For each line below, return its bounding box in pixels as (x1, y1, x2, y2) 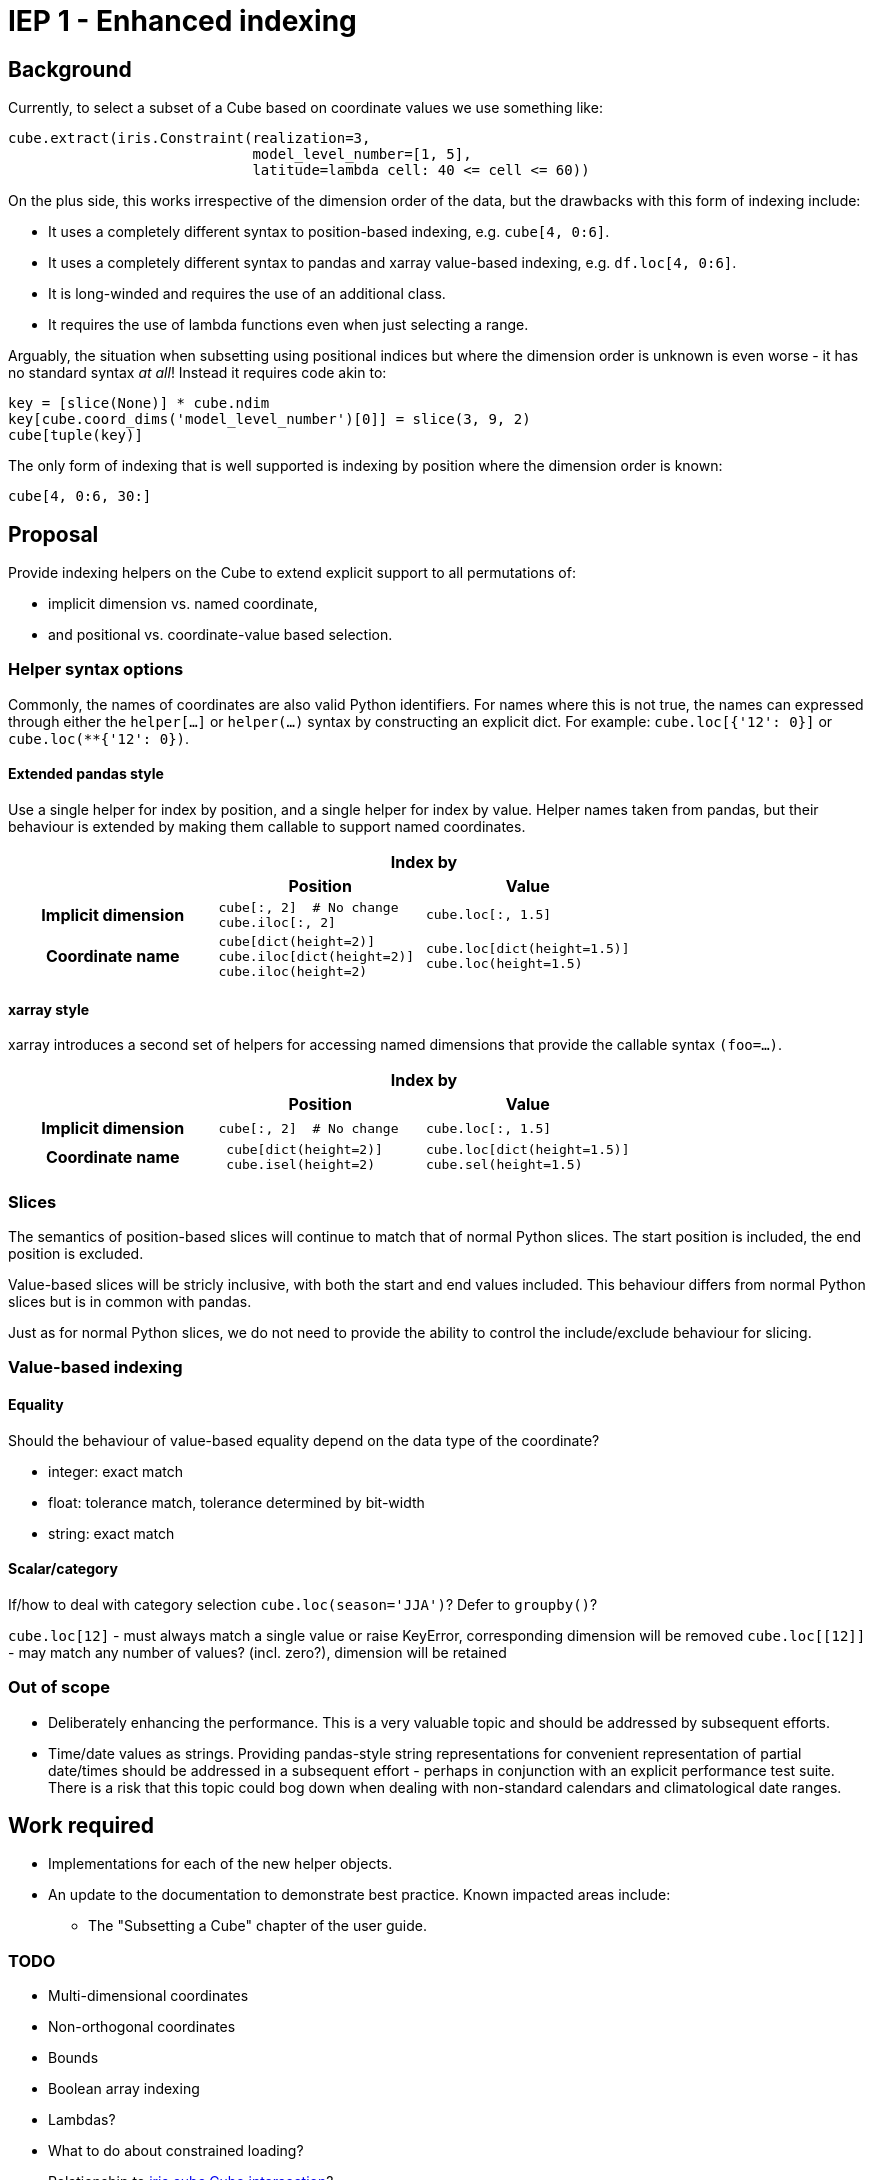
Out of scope (8, 1677, 110, 1698)
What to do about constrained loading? (48, 2142, 304, 2160)
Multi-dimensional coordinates (48, 1987, 249, 2005)
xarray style (8, 1000, 90, 1018)
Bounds (48, 2049, 99, 2067)
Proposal (8, 521, 99, 547)
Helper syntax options (8, 659, 184, 680)
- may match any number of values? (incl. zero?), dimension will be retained (8, 1643, 507, 1661)
